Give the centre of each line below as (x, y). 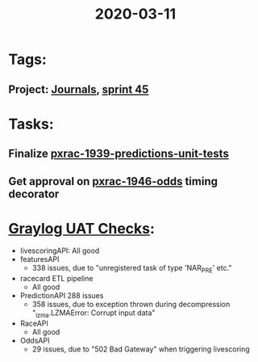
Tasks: (31, 124)
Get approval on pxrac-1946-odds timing (113, 181)
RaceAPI (34, 323)
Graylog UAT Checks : (82, 228)
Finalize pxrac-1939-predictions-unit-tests (119, 154)
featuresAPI (40, 259)
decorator (34, 194)
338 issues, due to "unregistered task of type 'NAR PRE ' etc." (132, 269)
